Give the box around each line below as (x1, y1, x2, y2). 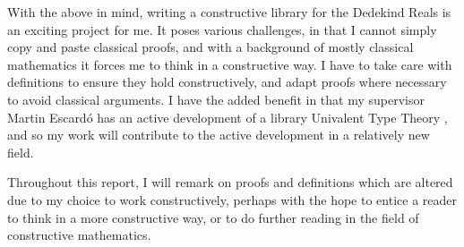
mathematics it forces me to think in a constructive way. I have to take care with (7, 55, 452, 73)
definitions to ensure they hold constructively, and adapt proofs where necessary (7, 72, 447, 91)
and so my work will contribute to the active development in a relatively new (7, 125, 430, 144)
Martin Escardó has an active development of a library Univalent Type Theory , (7, 107, 448, 126)
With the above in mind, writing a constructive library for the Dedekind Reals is (7, 3, 451, 21)
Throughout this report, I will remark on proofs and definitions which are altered (7, 173, 453, 192)
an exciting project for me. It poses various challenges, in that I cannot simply (7, 20, 437, 38)
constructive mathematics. (7, 226, 151, 244)
